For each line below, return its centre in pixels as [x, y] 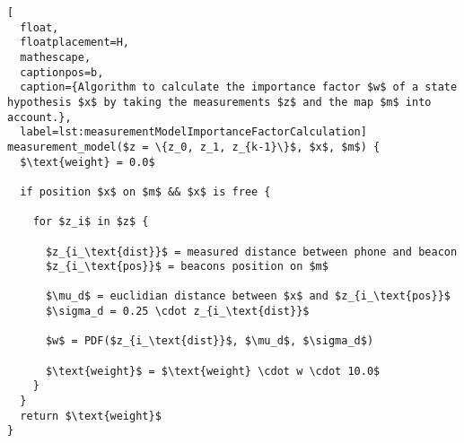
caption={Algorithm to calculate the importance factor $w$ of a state [239, 87]
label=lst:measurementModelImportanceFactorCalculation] [193, 132]
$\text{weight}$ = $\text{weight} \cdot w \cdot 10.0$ [213, 371]
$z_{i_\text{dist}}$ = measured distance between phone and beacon [251, 252]
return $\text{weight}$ [91, 416]
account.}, [39, 117]
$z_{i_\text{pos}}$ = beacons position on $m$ [187, 267]
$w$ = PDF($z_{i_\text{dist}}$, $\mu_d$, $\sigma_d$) [210, 341]
